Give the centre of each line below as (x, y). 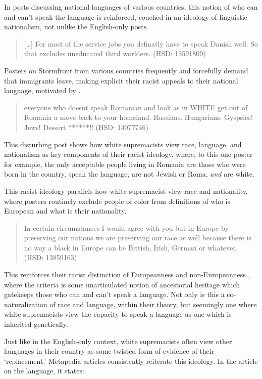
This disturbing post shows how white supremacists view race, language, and (123, 144)
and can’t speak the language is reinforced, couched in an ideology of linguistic (126, 16)
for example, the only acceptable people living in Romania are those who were (125, 164)
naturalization (26, 304)
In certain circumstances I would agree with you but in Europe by (126, 227)
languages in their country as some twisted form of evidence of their (109, 351)
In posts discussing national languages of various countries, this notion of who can (131, 7)
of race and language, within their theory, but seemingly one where (153, 304)
